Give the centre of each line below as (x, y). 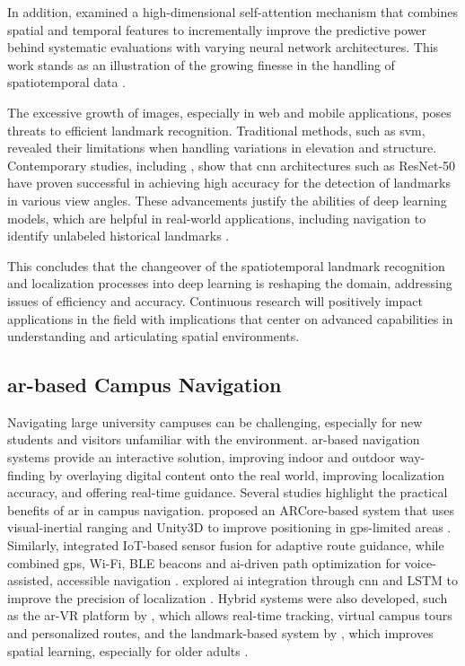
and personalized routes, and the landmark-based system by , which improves (220, 633)
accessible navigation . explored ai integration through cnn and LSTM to (258, 580)
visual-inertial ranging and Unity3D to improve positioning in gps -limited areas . (229, 527)
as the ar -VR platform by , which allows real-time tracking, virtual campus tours (230, 615)
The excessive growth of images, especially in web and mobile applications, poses (229, 112)
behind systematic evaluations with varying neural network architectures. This (223, 47)
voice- (420, 562)
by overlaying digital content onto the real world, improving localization (247, 474)
